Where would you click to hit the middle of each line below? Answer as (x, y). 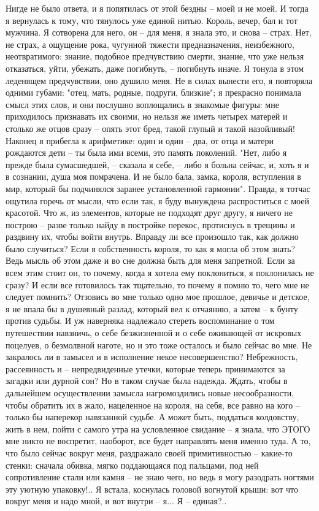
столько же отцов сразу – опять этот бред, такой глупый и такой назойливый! (150, 128)
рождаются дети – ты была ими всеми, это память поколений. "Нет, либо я (146, 152)
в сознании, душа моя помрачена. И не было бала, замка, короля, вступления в (153, 176)
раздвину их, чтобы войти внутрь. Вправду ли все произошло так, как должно (152, 236)
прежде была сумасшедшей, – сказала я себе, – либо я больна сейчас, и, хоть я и (157, 164)
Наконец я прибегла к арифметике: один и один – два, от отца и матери (140, 140)
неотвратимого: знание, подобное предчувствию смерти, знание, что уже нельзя (155, 56)
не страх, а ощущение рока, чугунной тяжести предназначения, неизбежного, (150, 44)
